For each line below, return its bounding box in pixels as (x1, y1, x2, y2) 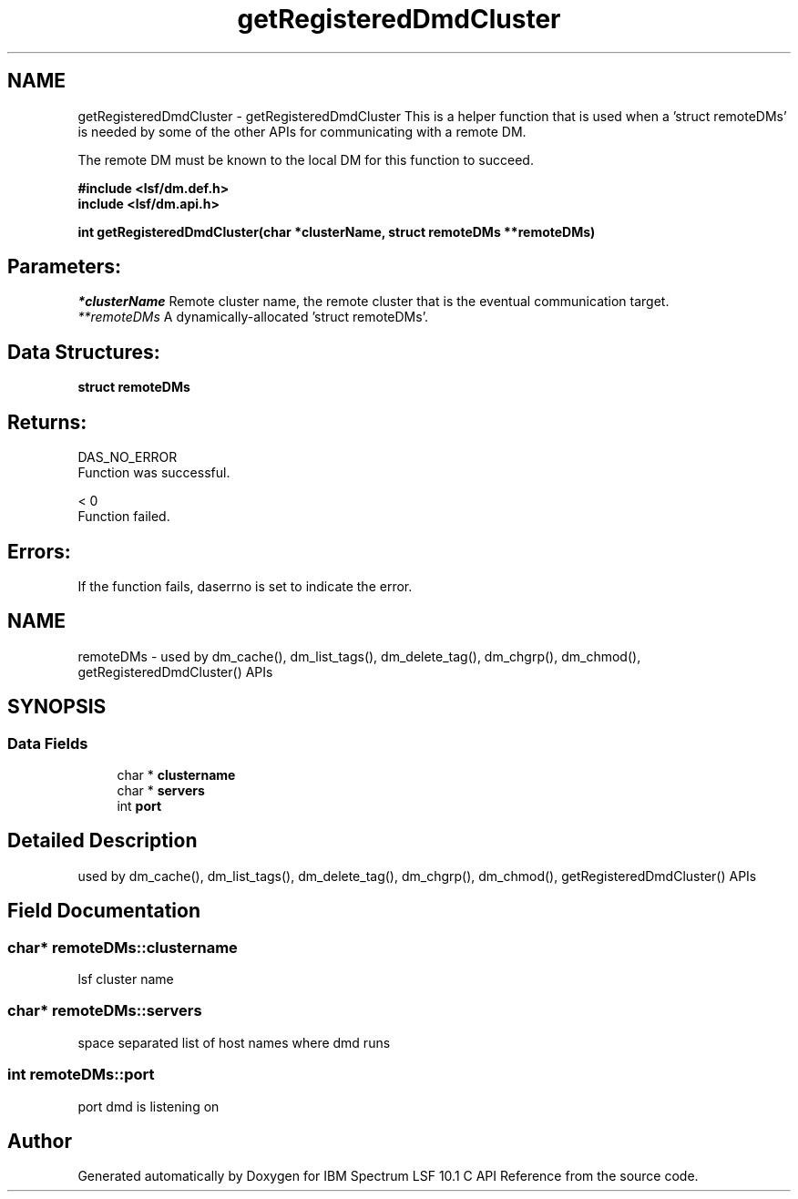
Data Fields (7, 733, 88, 753)
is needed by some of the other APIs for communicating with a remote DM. (77, 123, 527, 139)
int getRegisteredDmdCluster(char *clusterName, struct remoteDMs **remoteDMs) (77, 223, 596, 240)
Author (7, 1130, 72, 1153)
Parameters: (7, 255, 121, 279)
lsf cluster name (77, 971, 174, 988)
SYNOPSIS (7, 695, 107, 719)
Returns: (7, 410, 87, 434)
